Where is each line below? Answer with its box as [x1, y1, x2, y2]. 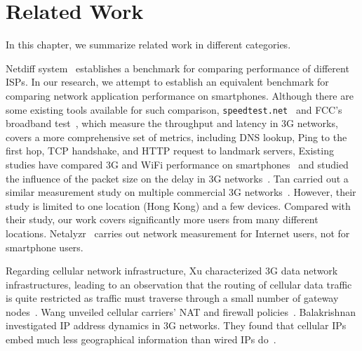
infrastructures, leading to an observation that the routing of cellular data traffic [6, 277, 352, 291]
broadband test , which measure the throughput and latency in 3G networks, [6, 116, 338, 131]
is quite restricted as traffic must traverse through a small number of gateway [6, 291, 339, 305]
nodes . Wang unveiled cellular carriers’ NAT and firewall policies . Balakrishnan [6, 304, 356, 319]
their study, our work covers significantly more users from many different [6, 212, 319, 227]
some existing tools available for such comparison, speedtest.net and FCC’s [6, 102, 342, 117]
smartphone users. [6, 239, 83, 254]
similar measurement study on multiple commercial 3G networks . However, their [6, 185, 356, 199]
